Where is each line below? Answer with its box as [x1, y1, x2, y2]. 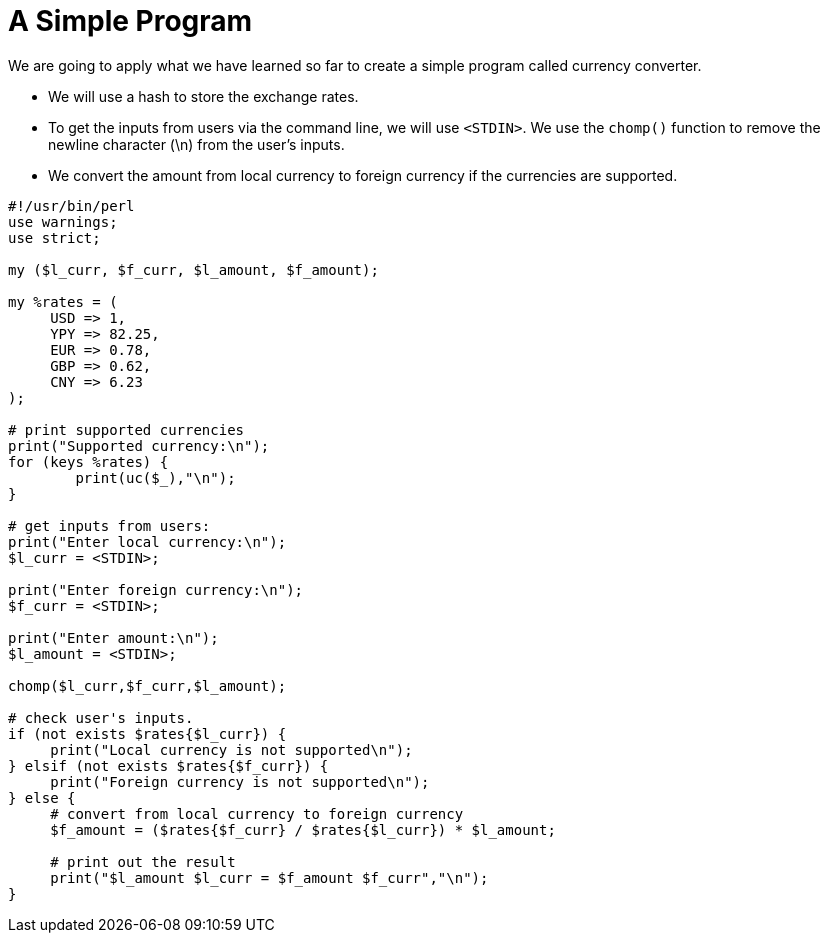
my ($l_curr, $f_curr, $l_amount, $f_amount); [8, 261, 379, 278]
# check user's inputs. [8, 709, 194, 726]
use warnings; [8, 213, 118, 230]
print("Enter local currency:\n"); [8, 533, 287, 550]
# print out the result [50, 853, 236, 870]
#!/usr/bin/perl [8, 197, 135, 214]
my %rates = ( [8, 293, 118, 310]
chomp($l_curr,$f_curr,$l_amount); [8, 677, 287, 694]
